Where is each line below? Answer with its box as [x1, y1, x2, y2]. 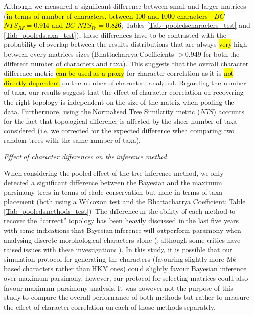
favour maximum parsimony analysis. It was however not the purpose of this [4, 282, 233, 293]
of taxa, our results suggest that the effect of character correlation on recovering [4, 87, 244, 97]
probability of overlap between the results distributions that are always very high [4, 39, 247, 49]
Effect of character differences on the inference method [4, 151, 167, 161]
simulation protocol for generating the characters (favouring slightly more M [4, 253, 233, 264]
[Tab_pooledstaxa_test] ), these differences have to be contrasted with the [4, 29, 226, 40]
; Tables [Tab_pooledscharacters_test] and [121, 20, 250, 30]
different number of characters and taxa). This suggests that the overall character [4, 58, 249, 68]
